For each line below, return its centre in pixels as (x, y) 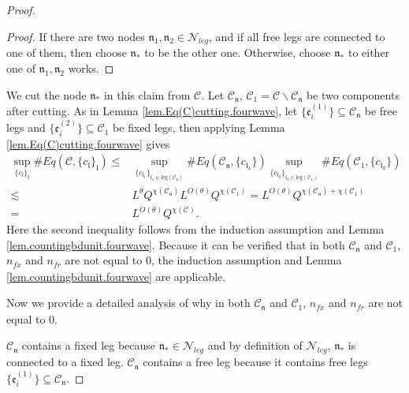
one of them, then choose (67, 52)
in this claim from (147, 94)
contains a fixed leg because (89, 345)
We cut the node (46, 94)
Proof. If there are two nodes (76, 36)
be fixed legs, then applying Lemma (199, 127)
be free (381, 110)
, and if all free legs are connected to (297, 36)
